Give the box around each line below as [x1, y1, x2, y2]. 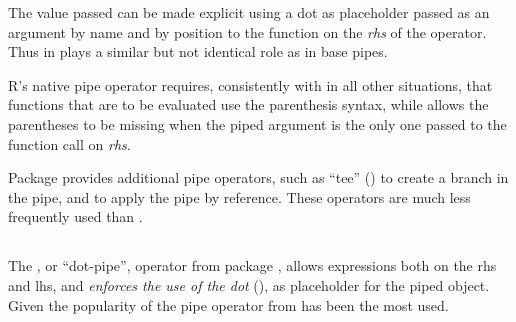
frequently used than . [8, 206, 143, 227]
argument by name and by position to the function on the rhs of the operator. [8, 21, 487, 42]
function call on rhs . [8, 133, 131, 154]
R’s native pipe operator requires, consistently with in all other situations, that [8, 74, 493, 95]
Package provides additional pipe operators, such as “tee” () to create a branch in [8, 167, 509, 188]
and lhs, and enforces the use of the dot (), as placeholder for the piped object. [8, 274, 490, 295]
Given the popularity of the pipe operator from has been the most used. [8, 294, 449, 315]
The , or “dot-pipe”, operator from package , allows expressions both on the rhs [8, 255, 497, 276]
